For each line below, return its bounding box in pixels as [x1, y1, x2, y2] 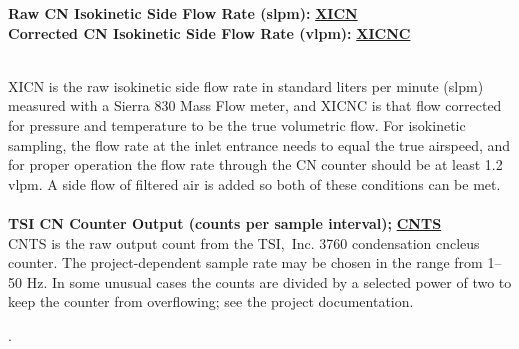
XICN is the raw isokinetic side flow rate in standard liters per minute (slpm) [8, 75, 484, 96]
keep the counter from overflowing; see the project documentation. [8, 291, 414, 312]
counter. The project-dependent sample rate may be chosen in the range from [8, 252, 483, 273]
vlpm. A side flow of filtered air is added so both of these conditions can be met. [8, 173, 501, 194]
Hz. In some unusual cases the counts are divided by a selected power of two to [26, 271, 512, 292]
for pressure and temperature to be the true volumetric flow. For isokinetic [8, 114, 466, 135]
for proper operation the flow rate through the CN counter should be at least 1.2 [8, 154, 503, 175]
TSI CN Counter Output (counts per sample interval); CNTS [8, 212, 442, 233]
